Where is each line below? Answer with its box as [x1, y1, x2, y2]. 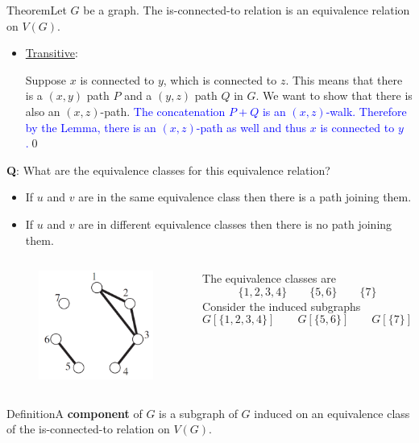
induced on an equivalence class [254, 404, 410, 421]
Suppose [25, 71, 67, 88]
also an [25, 102, 60, 119]
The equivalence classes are [202, 270, 336, 287]
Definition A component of [6, 404, 143, 421]
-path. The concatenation [100, 102, 226, 119]
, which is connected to [163, 71, 277, 88]
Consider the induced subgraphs [202, 297, 361, 314]
